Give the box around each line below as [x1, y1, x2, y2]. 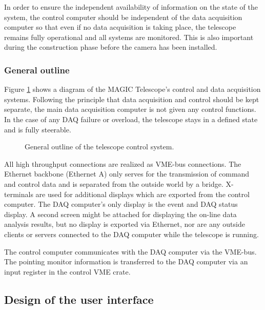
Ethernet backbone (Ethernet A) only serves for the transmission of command [4, 168, 250, 179]
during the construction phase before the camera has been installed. [4, 42, 217, 52]
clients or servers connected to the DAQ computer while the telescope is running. [4, 228, 259, 239]
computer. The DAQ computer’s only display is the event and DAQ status [4, 199, 238, 209]
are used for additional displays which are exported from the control [35, 188, 250, 199]
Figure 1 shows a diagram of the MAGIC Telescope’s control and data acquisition [4, 84, 261, 94]
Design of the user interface [4, 291, 154, 307]
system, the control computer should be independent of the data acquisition [4, 11, 242, 22]
